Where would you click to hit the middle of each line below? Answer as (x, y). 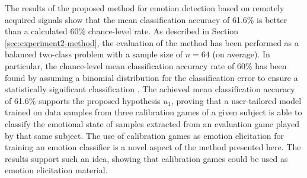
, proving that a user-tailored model (236, 100)
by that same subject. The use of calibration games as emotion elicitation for (144, 135)
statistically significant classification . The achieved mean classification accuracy (150, 89)
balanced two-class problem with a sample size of (94, 54)
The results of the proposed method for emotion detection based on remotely (145, 8)
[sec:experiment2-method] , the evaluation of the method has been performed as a (152, 42)
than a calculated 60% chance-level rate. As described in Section (122, 31)
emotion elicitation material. (56, 170)
